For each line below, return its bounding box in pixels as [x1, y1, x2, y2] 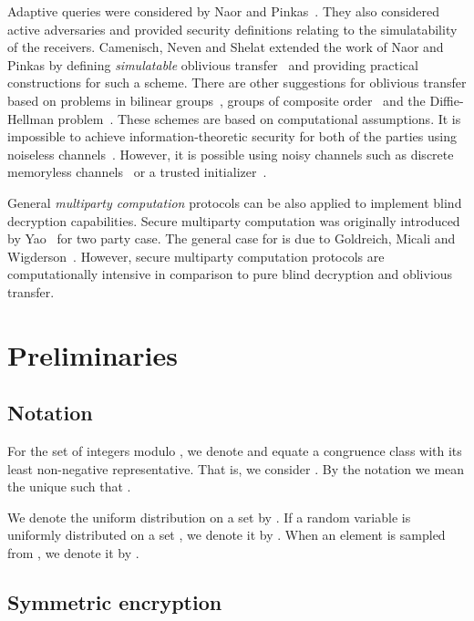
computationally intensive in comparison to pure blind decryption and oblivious [7, 264, 453, 284]
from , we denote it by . [7, 543, 139, 563]
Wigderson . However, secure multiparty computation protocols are [7, 246, 385, 265]
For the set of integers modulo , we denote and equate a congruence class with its [7, 441, 462, 461]
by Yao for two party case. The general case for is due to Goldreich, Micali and [7, 229, 456, 248]
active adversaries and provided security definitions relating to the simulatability [7, 19, 458, 38]
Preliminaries [7, 336, 178, 373]
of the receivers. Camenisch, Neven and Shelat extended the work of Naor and [7, 37, 444, 57]
